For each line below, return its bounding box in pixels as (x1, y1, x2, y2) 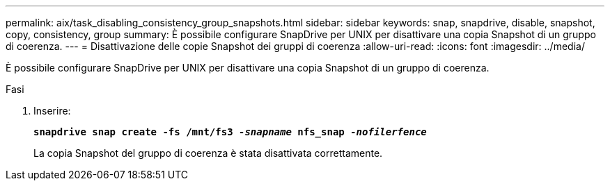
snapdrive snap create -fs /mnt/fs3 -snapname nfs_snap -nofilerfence (33, 126, 427, 137)
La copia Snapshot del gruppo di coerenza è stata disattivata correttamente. (33, 147, 383, 159)
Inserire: (33, 105, 71, 117)
